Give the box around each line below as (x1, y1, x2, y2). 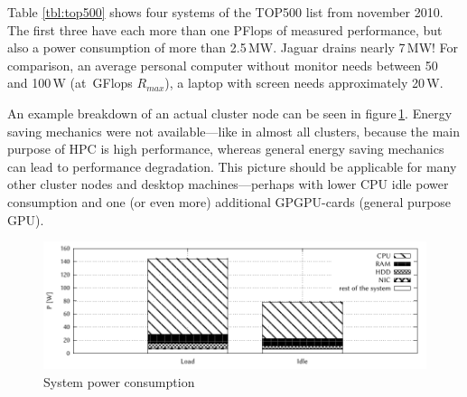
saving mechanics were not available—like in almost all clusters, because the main (7, 121, 460, 140)
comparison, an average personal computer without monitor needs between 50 (7, 55, 438, 74)
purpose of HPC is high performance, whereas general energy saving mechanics (7, 139, 444, 158)
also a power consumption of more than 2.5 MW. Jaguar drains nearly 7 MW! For (7, 38, 459, 57)
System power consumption (43, 373, 195, 392)
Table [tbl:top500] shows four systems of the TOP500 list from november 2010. (7, 3, 444, 21)
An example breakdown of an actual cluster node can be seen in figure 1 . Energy (7, 103, 453, 122)
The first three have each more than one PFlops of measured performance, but (7, 20, 443, 39)
